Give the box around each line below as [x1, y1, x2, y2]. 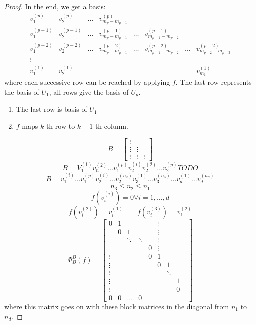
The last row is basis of [16, 104, 87, 114]
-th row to [44, 121, 75, 131]
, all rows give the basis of [49, 87, 129, 97]
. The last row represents [175, 77, 252, 87]
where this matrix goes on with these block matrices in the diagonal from [4, 301, 229, 311]
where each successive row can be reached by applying [4, 77, 170, 87]
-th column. [93, 121, 129, 131]
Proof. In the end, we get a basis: [4, 1, 106, 11]
